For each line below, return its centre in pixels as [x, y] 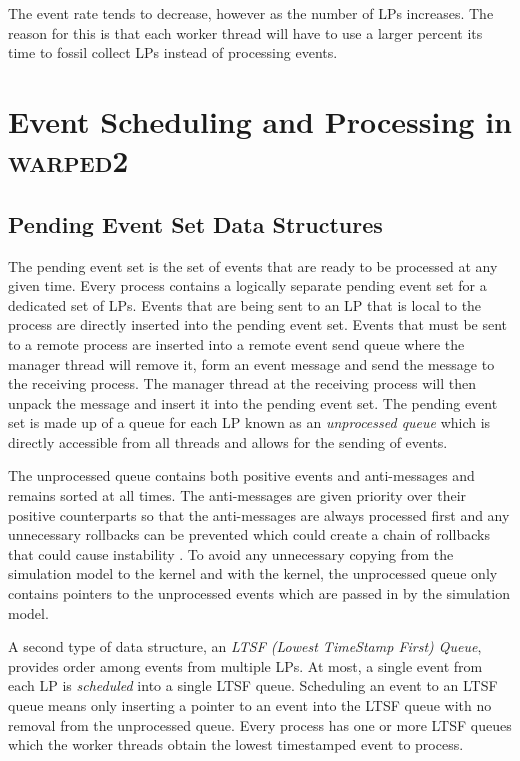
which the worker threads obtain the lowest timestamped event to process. [236, 744]
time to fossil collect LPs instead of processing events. [173, 52]
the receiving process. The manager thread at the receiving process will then [242, 383]
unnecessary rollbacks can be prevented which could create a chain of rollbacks [249, 534]
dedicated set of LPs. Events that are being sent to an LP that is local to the [245, 304]
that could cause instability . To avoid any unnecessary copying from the [231, 553]
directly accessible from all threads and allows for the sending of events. [228, 441]
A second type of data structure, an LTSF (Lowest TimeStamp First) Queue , [245, 646]
